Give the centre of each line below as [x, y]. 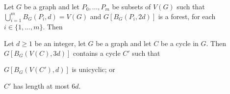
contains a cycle [97, 53]
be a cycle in [179, 43]
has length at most [41, 85]
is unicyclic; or [93, 69]
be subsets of [131, 6]
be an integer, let [60, 43]
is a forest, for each [187, 16]
